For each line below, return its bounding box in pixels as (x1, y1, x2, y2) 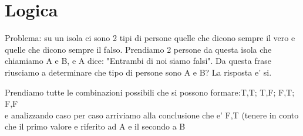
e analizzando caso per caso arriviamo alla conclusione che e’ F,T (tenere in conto (5, 108, 299, 121)
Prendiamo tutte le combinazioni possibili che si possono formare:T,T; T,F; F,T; (5, 86, 295, 98)
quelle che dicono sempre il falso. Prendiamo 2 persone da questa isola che (5, 43, 272, 55)
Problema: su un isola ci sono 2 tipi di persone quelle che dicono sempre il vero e (5, 32, 295, 44)
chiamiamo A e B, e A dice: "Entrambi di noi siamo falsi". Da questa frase (5, 55, 271, 67)
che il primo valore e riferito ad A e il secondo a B (5, 120, 186, 132)
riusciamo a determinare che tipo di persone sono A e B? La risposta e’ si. (5, 66, 272, 78)
